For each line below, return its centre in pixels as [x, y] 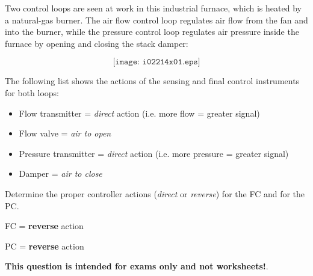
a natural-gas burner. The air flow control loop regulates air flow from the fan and [156, 20]
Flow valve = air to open [65, 133]
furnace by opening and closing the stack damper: [97, 43]
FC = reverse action [44, 226]
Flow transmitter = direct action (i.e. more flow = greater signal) [139, 113]
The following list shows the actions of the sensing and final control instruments [152, 81]
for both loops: [32, 92]
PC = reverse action [45, 246]
